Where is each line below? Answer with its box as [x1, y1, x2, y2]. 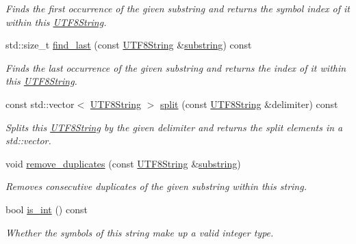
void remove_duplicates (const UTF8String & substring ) [5, 156, 241, 170]
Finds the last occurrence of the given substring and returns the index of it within [5, 60, 346, 74]
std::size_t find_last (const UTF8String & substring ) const [5, 38, 252, 52]
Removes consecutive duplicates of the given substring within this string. [5, 179, 307, 193]
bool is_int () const [5, 202, 88, 216]
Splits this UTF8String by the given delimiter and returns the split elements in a [5, 120, 343, 134]
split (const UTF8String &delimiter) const [160, 96, 338, 111]
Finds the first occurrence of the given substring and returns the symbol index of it [5, 1, 351, 15]
